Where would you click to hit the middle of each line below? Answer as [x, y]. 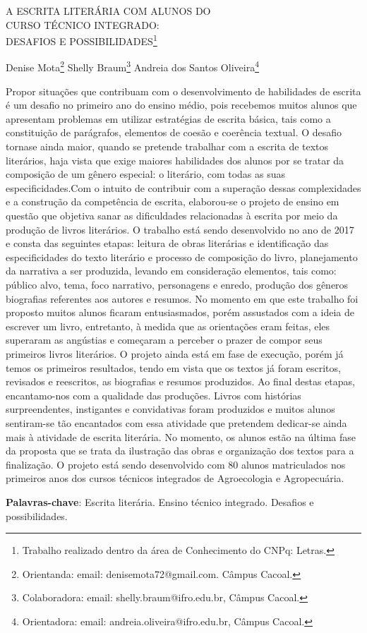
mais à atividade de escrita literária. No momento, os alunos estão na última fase [181, 436]
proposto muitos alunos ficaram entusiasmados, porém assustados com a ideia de [180, 312]
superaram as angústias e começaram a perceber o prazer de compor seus [164, 340]
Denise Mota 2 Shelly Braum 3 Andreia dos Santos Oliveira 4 [132, 66]
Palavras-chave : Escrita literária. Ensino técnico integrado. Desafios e [160, 501]
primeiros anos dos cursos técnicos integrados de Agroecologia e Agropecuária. [175, 478]
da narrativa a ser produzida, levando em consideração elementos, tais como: [171, 271]
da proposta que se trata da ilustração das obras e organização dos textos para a [180, 451]
